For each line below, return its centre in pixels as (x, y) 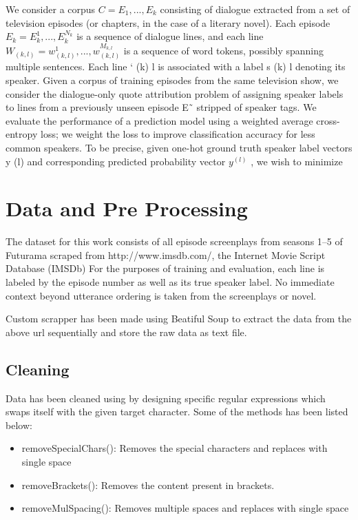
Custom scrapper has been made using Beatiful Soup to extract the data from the (179, 319)
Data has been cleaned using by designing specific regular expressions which (166, 398)
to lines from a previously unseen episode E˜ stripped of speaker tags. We (161, 107)
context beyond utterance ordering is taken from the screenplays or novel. (161, 295)
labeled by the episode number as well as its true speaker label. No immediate (170, 282)
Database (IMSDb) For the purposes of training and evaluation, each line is (165, 268)
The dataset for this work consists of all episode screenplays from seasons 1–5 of (174, 241)
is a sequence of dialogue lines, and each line (170, 36)
